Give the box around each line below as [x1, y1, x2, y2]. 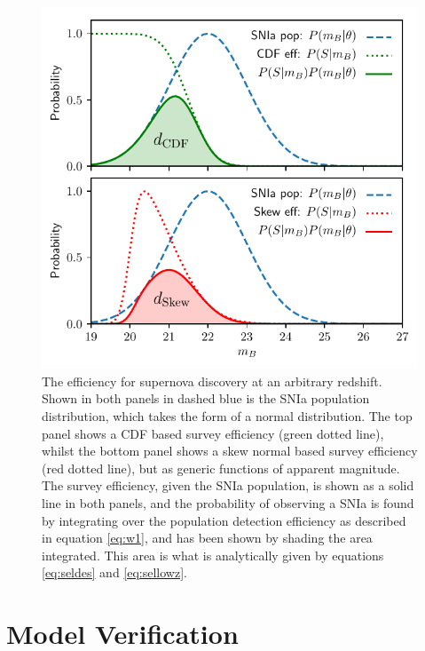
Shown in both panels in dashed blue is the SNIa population [42, 389, 370, 408]
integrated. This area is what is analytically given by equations [42, 545, 384, 564]
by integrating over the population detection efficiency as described [42, 511, 406, 529]
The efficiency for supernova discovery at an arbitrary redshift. [42, 371, 382, 390]
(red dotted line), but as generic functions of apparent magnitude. [42, 458, 400, 477]
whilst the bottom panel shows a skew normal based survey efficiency [42, 441, 418, 460]
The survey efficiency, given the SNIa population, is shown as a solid [42, 476, 414, 495]
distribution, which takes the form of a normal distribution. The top [42, 407, 413, 425]
